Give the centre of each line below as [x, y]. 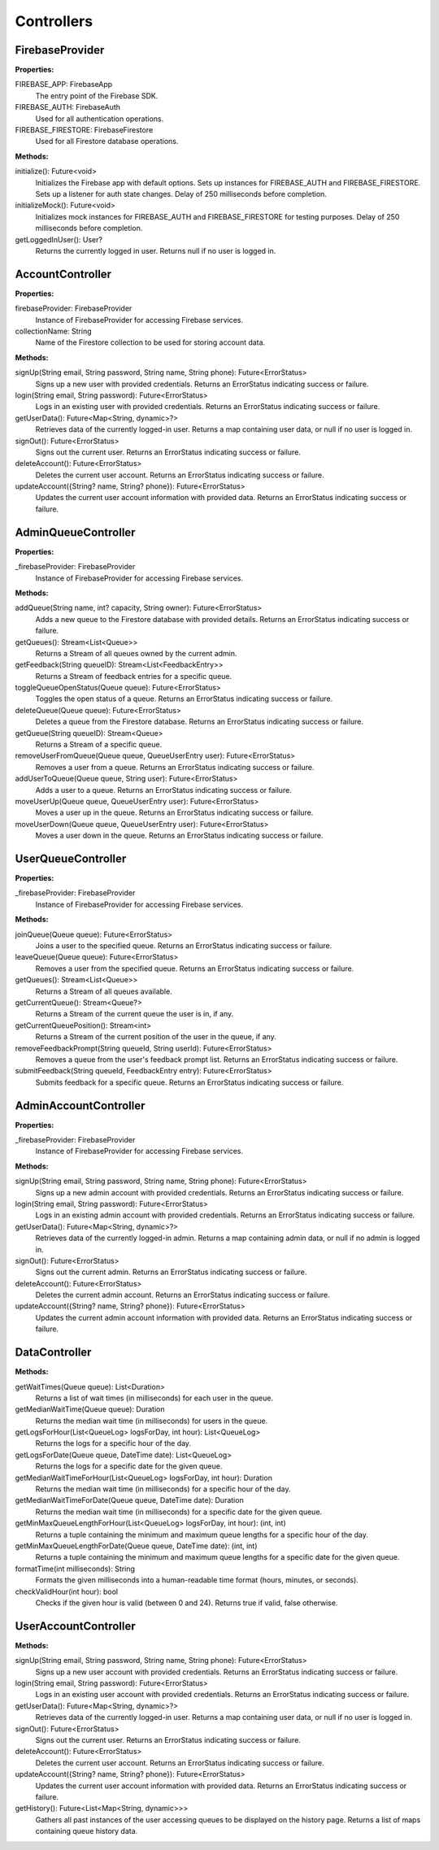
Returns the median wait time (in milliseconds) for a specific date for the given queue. [179, 1512]
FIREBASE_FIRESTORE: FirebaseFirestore [84, 130]
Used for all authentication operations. [100, 119]
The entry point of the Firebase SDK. [97, 96]
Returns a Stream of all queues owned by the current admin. [136, 653]
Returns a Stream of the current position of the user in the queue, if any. [156, 1037]
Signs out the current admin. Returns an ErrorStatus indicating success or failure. [171, 1272]
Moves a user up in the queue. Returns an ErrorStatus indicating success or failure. [174, 812]
